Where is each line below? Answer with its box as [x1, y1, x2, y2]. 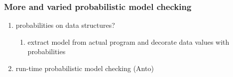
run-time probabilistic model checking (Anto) [15, 63, 154, 73]
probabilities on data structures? [15, 20, 115, 30]
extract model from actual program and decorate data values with [27, 36, 230, 47]
